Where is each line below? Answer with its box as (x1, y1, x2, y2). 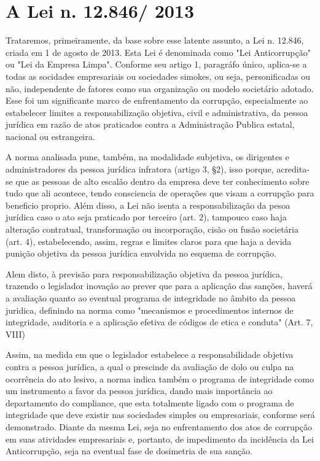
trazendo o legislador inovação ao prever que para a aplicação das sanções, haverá (6, 279, 313, 292)
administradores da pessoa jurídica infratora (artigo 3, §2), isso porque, (6, 163, 274, 176)
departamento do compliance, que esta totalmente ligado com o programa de (6, 396, 294, 409)
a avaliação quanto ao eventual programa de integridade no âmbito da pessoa (6, 292, 296, 304)
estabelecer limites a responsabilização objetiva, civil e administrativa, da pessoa (6, 106, 308, 118)
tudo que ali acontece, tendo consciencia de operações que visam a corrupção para (6, 187, 314, 200)
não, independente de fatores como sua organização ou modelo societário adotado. (6, 82, 314, 95)
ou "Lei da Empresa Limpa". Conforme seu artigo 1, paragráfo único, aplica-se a (6, 58, 307, 71)
